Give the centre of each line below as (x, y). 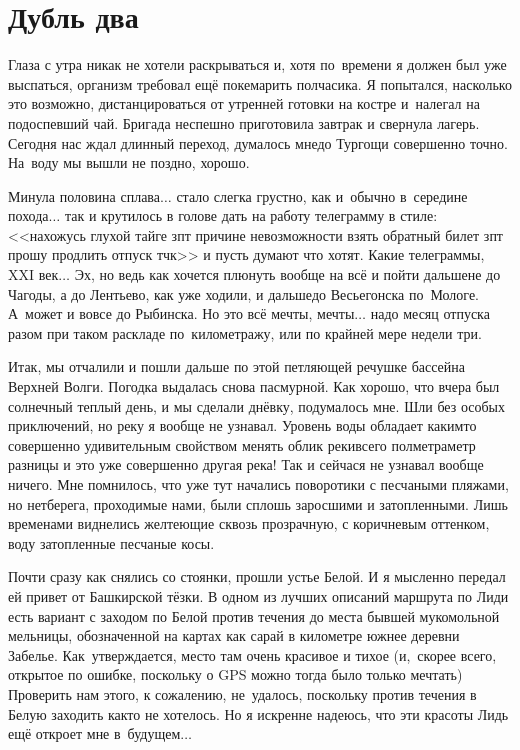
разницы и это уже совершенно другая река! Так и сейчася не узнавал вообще (246, 464)
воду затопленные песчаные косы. (111, 542)
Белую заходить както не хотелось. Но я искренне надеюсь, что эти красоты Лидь (258, 713)
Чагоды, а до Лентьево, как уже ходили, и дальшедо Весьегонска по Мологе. (244, 293)
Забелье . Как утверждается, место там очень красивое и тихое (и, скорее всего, (252, 654)
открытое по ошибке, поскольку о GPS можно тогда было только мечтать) (235, 674)
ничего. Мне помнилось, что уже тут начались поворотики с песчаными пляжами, (258, 484)
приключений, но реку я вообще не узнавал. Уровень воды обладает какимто (242, 425)
